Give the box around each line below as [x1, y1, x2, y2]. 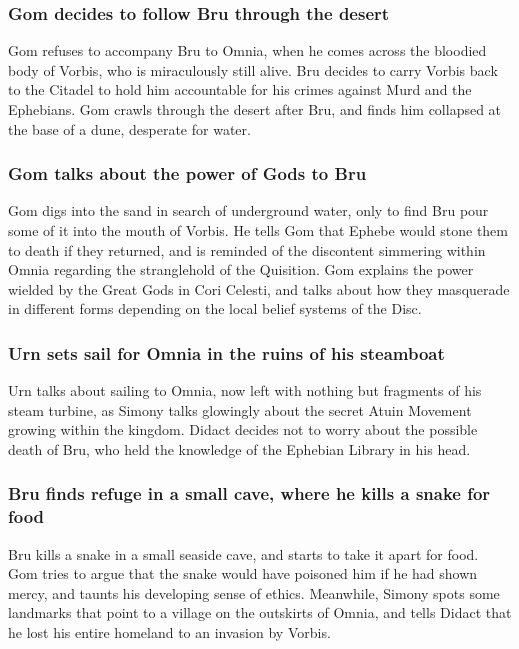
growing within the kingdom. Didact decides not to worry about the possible [8, 419, 478, 440]
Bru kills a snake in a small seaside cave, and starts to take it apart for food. [8, 543, 479, 564]
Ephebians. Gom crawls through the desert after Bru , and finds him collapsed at [8, 99, 502, 119]
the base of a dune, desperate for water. [8, 118, 251, 139]
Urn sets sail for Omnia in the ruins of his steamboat [8, 340, 445, 365]
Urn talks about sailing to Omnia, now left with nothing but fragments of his [8, 380, 482, 401]
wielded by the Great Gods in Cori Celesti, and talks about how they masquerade [8, 278, 510, 299]
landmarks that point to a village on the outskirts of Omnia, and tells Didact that [8, 602, 512, 623]
